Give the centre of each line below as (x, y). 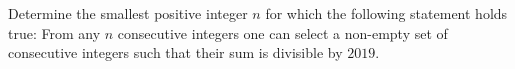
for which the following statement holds (386, 13)
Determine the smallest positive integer (128, 13)
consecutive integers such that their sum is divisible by (175, 52)
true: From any (54, 32)
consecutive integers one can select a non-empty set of (282, 32)
